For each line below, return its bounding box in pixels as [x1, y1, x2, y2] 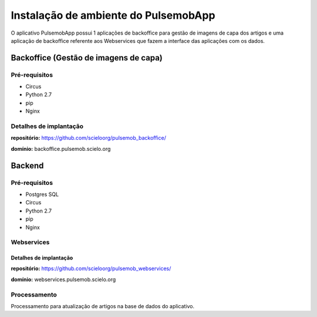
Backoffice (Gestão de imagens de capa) [11, 53, 163, 63]
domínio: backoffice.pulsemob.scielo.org [11, 145, 111, 152]
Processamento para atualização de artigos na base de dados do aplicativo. [11, 303, 195, 309]
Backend [11, 160, 44, 170]
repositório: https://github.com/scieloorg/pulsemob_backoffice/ [11, 134, 167, 141]
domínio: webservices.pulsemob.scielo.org [11, 276, 116, 283]
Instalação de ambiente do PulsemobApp [11, 9, 215, 22]
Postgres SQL [25, 191, 59, 198]
